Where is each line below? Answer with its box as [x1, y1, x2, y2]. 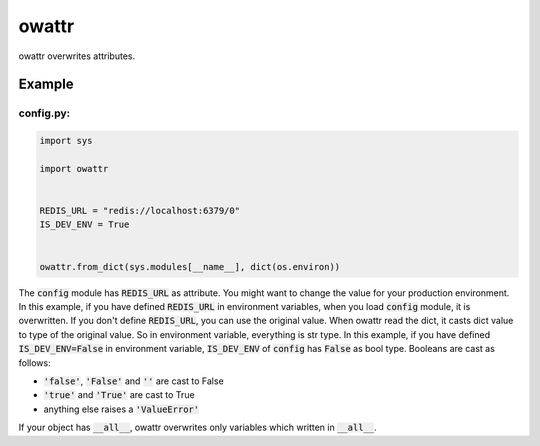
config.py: [18, 106, 71, 120]
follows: [18, 356, 51, 369]
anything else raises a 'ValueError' [43, 403, 200, 415]
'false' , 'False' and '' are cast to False [43, 375, 224, 387]
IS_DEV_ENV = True [39, 219, 130, 230]
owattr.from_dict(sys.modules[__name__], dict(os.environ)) [39, 261, 341, 272]
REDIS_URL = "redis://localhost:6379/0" [39, 205, 240, 217]
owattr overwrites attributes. [18, 50, 135, 62]
